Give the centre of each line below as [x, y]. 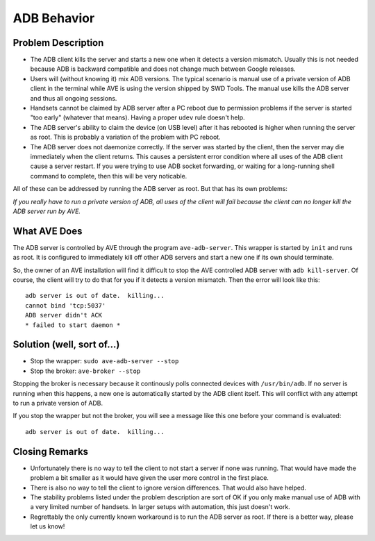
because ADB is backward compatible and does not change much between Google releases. [163, 69]
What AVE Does [48, 231]
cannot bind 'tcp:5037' [66, 305]
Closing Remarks [51, 451]
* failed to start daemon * [73, 325]
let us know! [48, 526]
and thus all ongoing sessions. [74, 98]
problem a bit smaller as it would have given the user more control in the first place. [149, 478]
